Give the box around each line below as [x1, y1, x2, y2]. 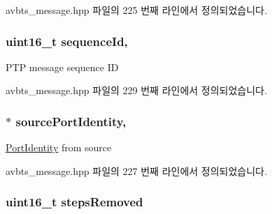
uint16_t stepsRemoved [6, 193, 143, 211]
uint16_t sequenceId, [6, 32, 128, 49]
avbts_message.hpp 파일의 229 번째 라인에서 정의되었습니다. [6, 83, 267, 98]
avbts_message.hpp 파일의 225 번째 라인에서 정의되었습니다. [6, 3, 267, 17]
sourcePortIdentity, [15, 112, 127, 130]
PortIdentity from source [6, 140, 112, 155]
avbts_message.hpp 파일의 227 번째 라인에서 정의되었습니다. [6, 163, 267, 178]
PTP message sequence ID [6, 59, 119, 74]
